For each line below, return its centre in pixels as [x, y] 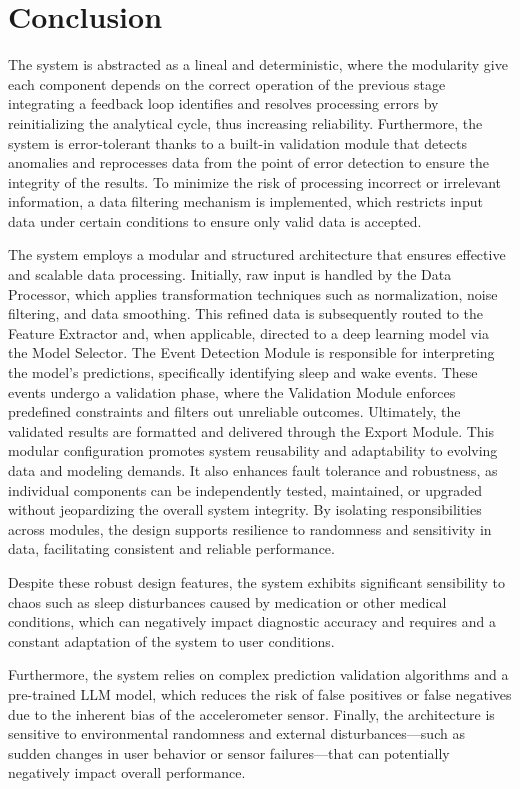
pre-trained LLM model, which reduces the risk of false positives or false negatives [260, 693]
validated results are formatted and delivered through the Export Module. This [251, 430]
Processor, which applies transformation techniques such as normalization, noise [253, 293]
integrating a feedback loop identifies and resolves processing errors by [223, 103]
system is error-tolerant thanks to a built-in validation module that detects [238, 142]
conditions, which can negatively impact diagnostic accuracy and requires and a [252, 621]
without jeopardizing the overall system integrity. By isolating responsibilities [245, 509]
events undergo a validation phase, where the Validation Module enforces [232, 391]
